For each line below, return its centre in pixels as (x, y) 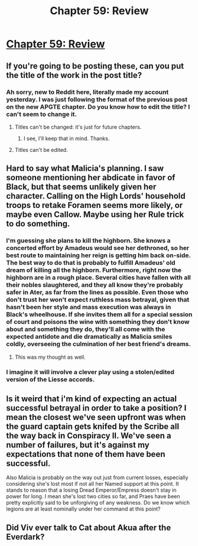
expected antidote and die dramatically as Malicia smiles (89, 337)
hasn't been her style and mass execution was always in (89, 307)
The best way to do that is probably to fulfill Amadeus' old (91, 263)
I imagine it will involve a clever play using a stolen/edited (90, 372)
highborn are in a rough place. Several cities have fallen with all (98, 278)
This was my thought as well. (50, 357)
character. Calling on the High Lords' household (96, 196)
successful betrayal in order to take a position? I (96, 408)
